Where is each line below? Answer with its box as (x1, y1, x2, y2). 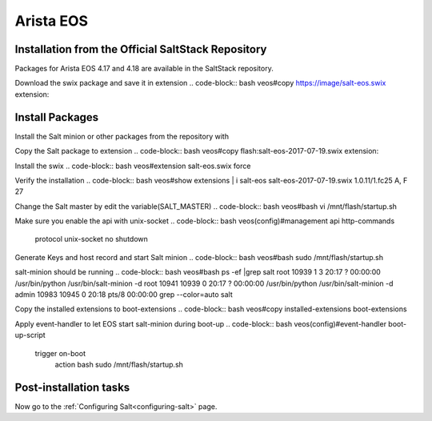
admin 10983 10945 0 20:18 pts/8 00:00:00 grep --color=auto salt (14, 290, 233, 299)
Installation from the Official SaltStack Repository (14, 42, 267, 56)
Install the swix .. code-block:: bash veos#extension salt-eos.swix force (14, 161, 251, 170)
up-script (14, 331, 46, 340)
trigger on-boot (34, 348, 86, 358)
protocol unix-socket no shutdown (34, 235, 148, 244)
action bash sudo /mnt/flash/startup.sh (54, 360, 184, 369)
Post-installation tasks (14, 380, 130, 394)
